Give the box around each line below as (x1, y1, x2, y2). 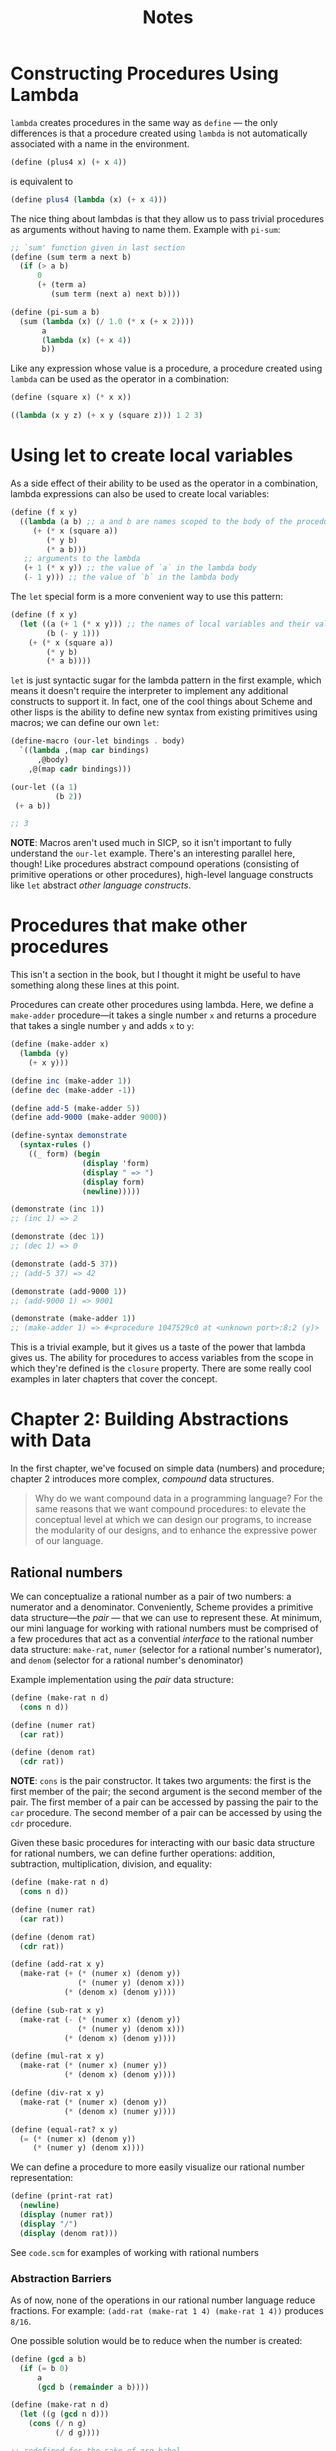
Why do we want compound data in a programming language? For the (34, 1492, 323, 1505)
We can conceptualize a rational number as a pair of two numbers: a (10, 1590, 292, 1602)
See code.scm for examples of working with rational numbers (10, 2246, 260, 2258)
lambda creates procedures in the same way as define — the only (10, 116, 278, 128)
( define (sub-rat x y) (10, 2005, 105, 2015)
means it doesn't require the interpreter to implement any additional (10, 685, 289, 697)
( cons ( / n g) (28, 2419, 87, 2429)
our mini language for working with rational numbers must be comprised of (10, 1622, 319, 1634)
